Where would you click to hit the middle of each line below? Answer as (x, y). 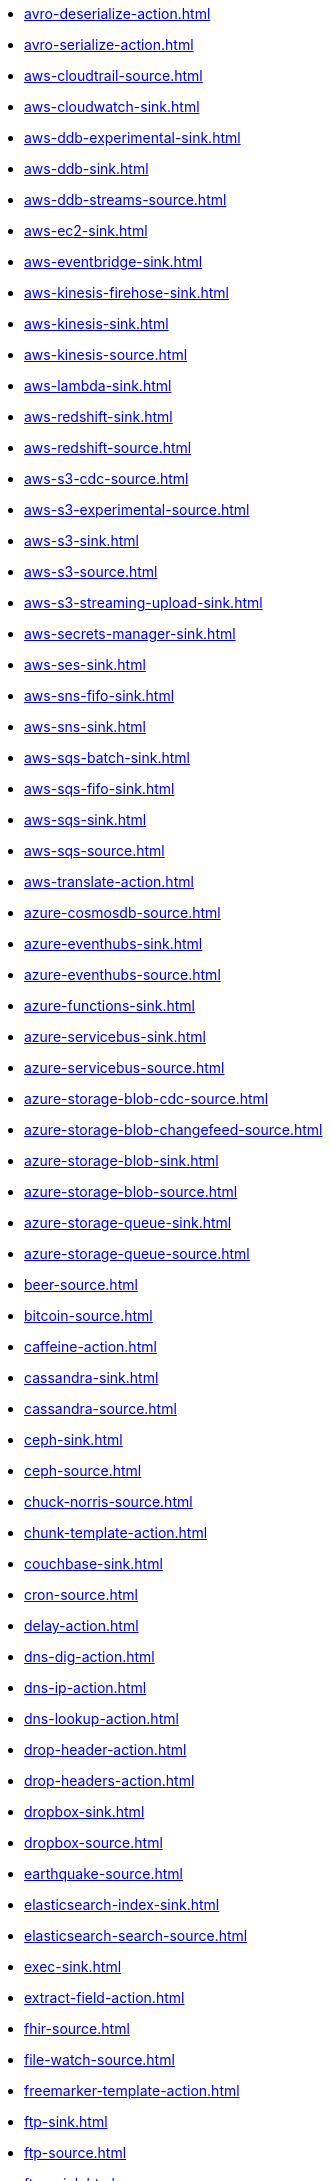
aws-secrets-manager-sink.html (130, 633)
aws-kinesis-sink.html (96, 323)
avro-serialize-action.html (109, 44)
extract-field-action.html (104, 1997)
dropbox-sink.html (84, 1811)
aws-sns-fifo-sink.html (99, 695)
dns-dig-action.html (89, 1656)
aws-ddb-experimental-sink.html (132, 137)
